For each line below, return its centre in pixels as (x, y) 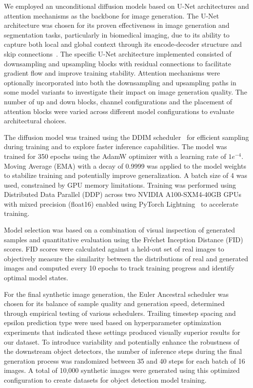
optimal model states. (36, 278)
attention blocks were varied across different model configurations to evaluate (119, 111)
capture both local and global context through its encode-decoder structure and (123, 44)
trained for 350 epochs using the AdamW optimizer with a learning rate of (115, 156)
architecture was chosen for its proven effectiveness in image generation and (117, 25)
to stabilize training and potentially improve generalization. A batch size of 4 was (126, 175)
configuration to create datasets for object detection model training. (105, 379)
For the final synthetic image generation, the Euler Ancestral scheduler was (116, 294)
